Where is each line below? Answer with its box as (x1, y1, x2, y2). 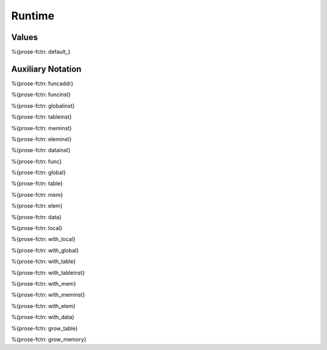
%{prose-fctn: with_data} (11, 314, 75, 321)
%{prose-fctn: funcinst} (11, 91, 71, 98)
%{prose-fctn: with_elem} (11, 302, 76, 309)
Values (11, 32, 38, 42)
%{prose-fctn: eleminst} (11, 135, 72, 142)
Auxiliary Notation (11, 64, 82, 74)
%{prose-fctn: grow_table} (11, 325, 78, 332)
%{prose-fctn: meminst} (11, 124, 72, 131)
